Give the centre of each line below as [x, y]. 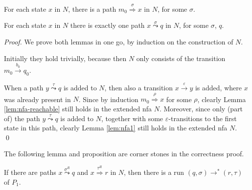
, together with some [132, 118]
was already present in [37, 99]
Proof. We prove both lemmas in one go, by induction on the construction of [119, 41]
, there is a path [92, 9]
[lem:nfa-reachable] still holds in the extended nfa [78, 108]
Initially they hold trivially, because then [65, 58]
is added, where [218, 87]
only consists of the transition [181, 58]
